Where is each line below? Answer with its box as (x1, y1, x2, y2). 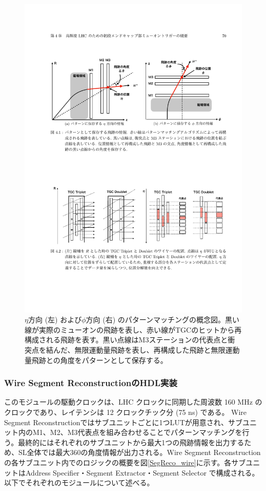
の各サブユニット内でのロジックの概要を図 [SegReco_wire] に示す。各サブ (4, 457, 246, 468)
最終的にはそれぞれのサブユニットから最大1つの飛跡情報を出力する (18, 437, 244, 447)
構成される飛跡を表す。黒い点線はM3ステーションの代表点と (25, 334, 228, 345)
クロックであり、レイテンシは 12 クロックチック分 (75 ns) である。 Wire (4, 407, 247, 417)
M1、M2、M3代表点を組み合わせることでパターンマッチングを (32, 427, 242, 438)
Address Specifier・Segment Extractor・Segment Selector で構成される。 (25, 467, 259, 478)
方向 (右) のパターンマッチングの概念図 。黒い (86, 314, 240, 325)
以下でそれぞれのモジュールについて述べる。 (4, 477, 154, 488)
